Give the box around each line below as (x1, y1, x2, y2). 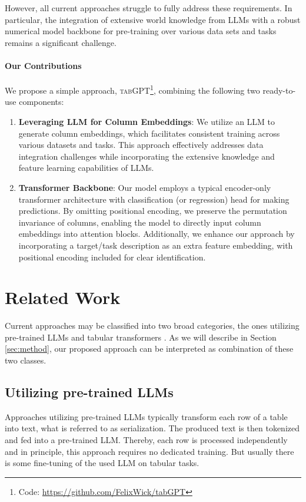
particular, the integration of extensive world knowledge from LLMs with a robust (5, 13, 301, 25)
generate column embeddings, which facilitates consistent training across (18, 127, 280, 139)
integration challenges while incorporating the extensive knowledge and (18, 150, 275, 162)
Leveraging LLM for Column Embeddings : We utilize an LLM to (18, 115, 275, 128)
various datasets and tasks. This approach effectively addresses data (18, 138, 264, 151)
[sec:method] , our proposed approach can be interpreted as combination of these (5, 342, 294, 355)
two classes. (5, 354, 46, 366)
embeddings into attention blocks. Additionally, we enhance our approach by (18, 227, 295, 240)
